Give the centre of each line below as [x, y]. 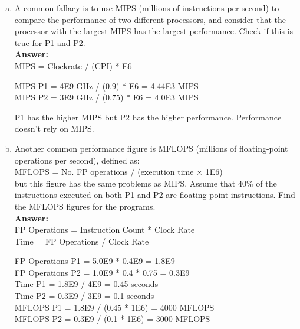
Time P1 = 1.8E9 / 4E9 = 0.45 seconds [86, 284]
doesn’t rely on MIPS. [54, 128]
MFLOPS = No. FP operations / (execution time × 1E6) [118, 172]
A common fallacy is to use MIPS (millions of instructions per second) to [147, 8]
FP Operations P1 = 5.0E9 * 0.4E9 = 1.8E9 [95, 261]
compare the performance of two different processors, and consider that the [150, 19]
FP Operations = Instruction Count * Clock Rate [105, 229]
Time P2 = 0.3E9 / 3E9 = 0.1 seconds [84, 296]
